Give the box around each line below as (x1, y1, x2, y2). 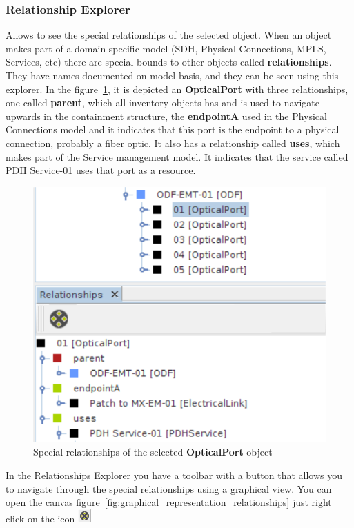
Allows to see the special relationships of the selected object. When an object (6, 28, 332, 42)
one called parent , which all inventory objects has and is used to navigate (6, 95, 319, 110)
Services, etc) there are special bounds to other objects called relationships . (6, 55, 332, 69)
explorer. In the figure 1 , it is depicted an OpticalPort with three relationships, (6, 81, 348, 96)
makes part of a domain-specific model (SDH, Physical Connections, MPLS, (6, 41, 326, 55)
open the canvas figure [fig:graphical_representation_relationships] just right (6, 495, 332, 509)
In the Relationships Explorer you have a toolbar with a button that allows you (6, 468, 343, 482)
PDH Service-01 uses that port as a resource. (6, 163, 196, 177)
